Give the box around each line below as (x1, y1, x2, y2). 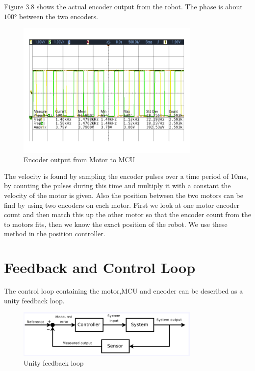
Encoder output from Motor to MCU (24, 154, 135, 165)
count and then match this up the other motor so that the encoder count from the (4, 209, 251, 220)
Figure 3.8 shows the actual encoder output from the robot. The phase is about (4, 1, 243, 11)
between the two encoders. (19, 11, 98, 21)
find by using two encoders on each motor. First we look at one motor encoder (4, 199, 240, 210)
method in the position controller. (4, 228, 105, 239)
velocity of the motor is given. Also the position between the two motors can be (4, 190, 243, 200)
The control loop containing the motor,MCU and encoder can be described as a (4, 286, 243, 296)
